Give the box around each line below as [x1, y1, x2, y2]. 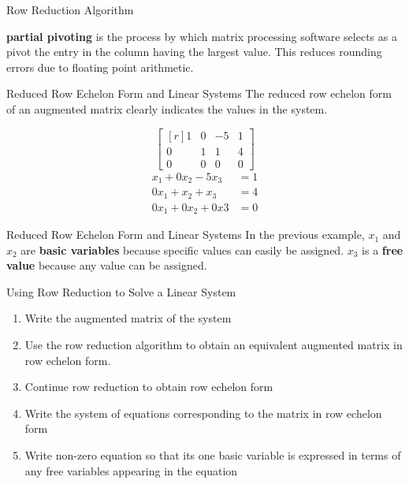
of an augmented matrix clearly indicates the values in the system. [6, 100, 328, 117]
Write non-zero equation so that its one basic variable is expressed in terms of [24, 447, 401, 464]
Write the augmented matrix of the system [24, 310, 232, 326]
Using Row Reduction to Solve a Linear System [6, 283, 236, 300]
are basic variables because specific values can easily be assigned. [20, 241, 344, 258]
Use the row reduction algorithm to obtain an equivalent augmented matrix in [24, 337, 403, 353]
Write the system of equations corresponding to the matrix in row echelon [24, 404, 382, 421]
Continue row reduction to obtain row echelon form [24, 378, 273, 395]
